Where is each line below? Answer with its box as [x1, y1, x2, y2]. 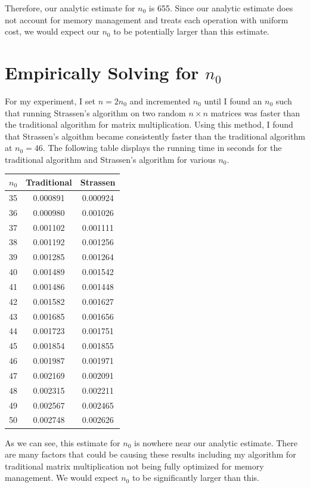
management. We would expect [5, 471, 119, 484]
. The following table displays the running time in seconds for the [42, 141, 282, 154]
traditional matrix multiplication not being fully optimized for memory [5, 459, 264, 472]
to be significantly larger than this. [132, 471, 259, 484]
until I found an [204, 94, 262, 107]
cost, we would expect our [5, 25, 100, 38]
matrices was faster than [210, 106, 300, 119]
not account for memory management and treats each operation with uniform [5, 13, 289, 26]
